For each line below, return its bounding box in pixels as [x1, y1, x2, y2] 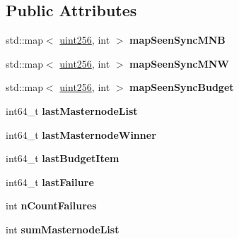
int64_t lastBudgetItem [6, 151, 119, 166]
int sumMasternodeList [6, 221, 119, 236]
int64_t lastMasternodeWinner [6, 127, 156, 142]
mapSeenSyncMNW [129, 56, 230, 71]
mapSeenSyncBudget [129, 80, 234, 94]
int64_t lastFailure [6, 174, 94, 189]
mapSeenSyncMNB [129, 32, 226, 47]
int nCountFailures [6, 198, 97, 213]
